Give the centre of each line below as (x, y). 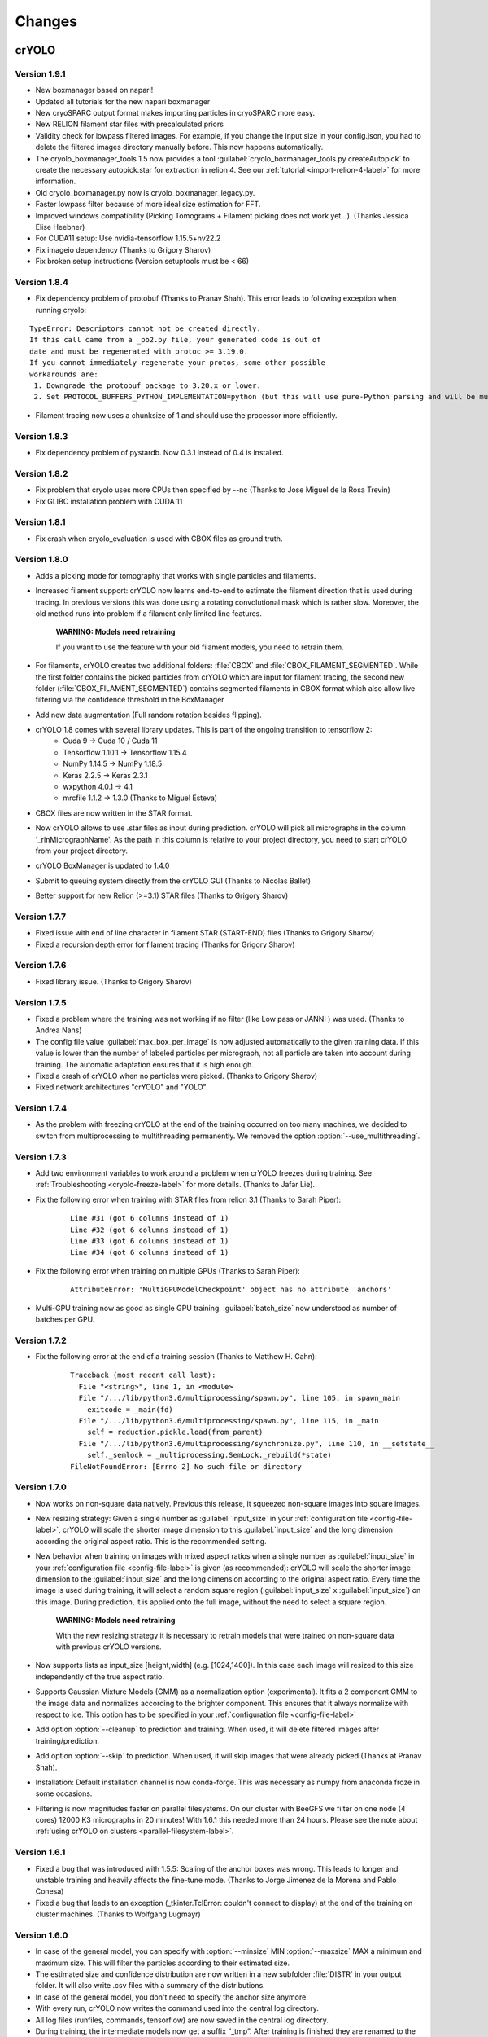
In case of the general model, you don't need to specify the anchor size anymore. (172, 1997)
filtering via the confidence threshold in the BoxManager (130, 700)
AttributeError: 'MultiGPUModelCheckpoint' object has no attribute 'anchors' (231, 1290)
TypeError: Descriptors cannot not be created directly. (146, 329)
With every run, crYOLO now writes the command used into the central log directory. (177, 2008)
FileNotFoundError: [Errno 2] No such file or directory (186, 1466)
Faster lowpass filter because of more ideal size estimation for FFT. (148, 205)
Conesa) (50, 1891)
